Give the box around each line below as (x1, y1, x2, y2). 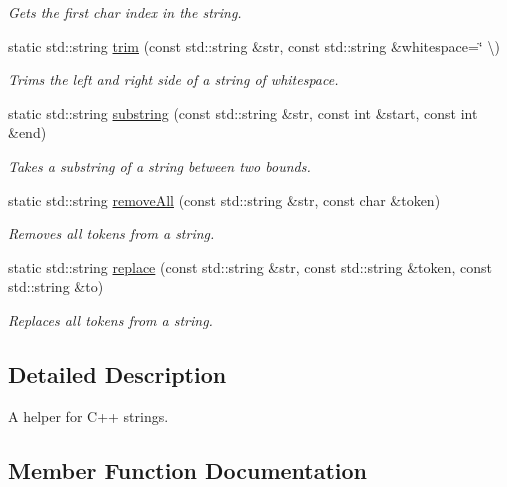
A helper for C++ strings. (8, 405, 169, 426)
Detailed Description (8, 358, 227, 389)
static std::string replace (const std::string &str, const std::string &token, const (8, 256, 493, 277)
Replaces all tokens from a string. (8, 309, 213, 330)
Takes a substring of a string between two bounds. (8, 155, 311, 176)
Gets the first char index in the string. (8, 2, 242, 22)
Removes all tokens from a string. (8, 223, 215, 244)
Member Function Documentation (8, 454, 368, 485)
